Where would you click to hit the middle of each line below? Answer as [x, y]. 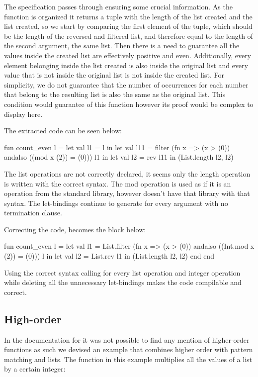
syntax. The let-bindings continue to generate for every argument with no [116, 203]
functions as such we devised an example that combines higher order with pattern [129, 349]
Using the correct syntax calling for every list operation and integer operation [122, 272]
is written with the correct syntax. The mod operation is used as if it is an [118, 183]
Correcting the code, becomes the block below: [75, 229]
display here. [23, 114]
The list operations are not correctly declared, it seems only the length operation [127, 173]
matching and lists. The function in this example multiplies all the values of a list [128, 359]
